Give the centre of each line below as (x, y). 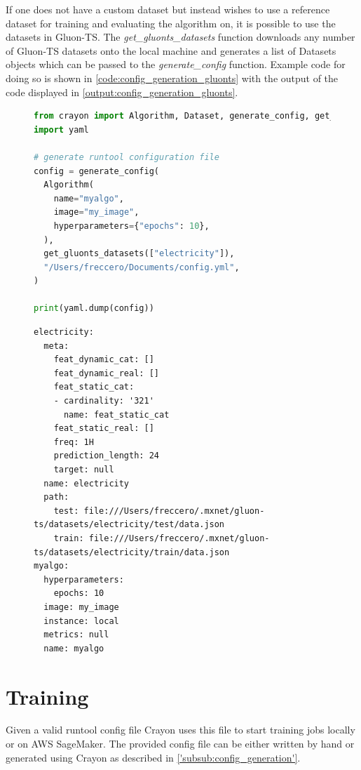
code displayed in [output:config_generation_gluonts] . (122, 92)
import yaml (61, 130)
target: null (84, 470)
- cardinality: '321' (104, 401)
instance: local (81, 621)
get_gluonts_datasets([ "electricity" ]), (139, 254)
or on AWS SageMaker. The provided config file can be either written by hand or (180, 744)
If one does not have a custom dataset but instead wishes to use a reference (168, 9)
